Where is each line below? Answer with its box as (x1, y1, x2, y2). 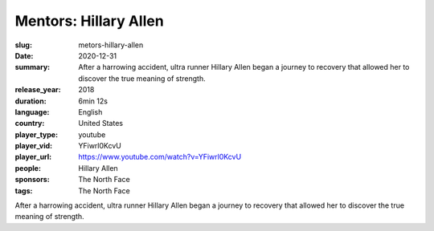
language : (14, 107, 50, 116)
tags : (14, 185, 33, 196)
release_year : (14, 85, 62, 95)
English (78, 107, 103, 116)
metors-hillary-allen (78, 40, 144, 50)
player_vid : (14, 141, 52, 151)
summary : (14, 63, 51, 72)
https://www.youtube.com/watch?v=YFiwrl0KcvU (78, 152, 242, 162)
